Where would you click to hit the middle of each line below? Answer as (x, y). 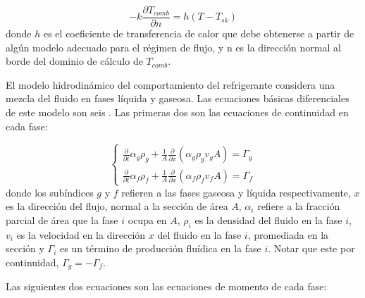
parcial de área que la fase (62, 219)
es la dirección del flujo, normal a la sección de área (117, 206)
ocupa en (147, 219)
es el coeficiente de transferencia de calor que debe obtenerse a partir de (199, 33)
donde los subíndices (50, 192)
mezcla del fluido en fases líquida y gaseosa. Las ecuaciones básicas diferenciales (178, 98)
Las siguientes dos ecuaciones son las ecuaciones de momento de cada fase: (166, 286)
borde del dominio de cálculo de (74, 61)
